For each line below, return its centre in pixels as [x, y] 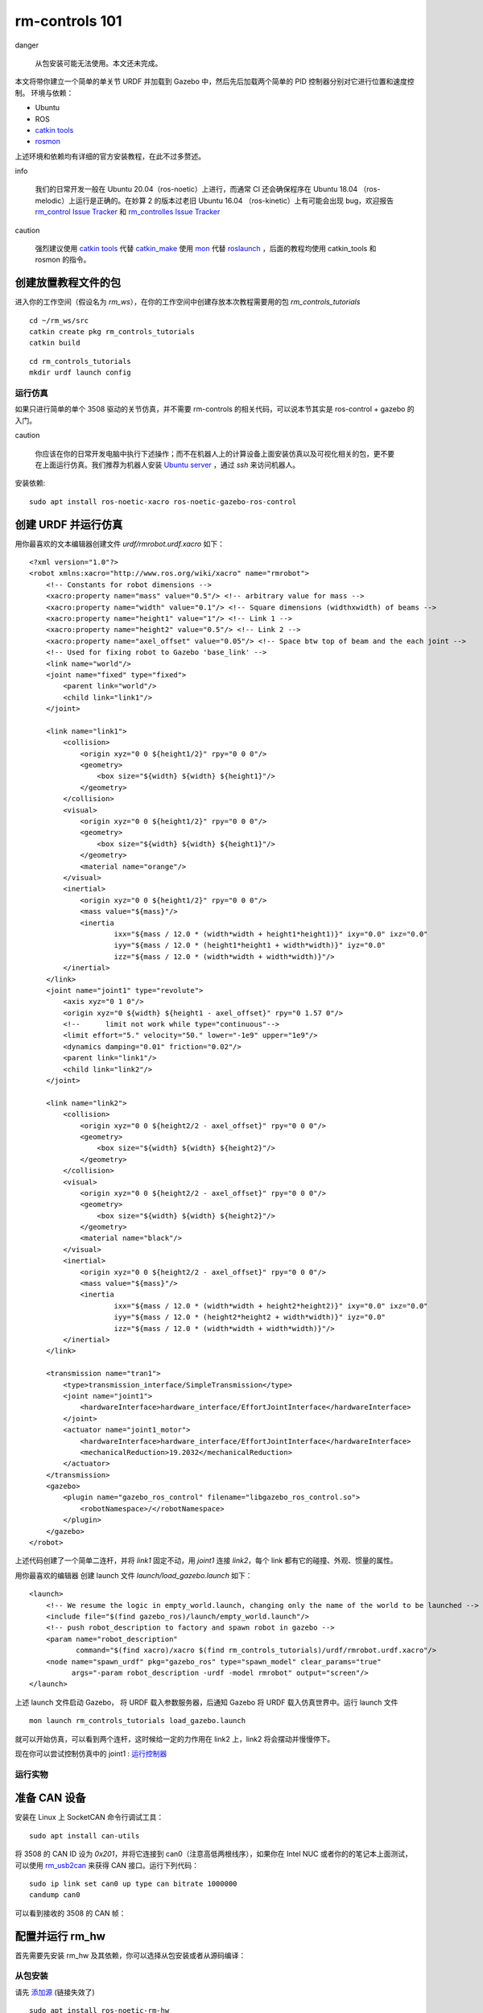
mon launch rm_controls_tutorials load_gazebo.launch [137, 1721]
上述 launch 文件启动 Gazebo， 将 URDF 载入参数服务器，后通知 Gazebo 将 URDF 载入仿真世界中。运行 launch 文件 [206, 1702]
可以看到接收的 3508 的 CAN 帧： [70, 1913]
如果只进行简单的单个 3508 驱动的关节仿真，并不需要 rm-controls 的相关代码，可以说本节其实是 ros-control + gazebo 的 [215, 409]
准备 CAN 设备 [50, 1798]
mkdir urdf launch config [80, 373]
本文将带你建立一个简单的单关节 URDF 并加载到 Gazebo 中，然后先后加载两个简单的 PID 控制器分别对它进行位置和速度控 [215, 81]
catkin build [55, 343]
